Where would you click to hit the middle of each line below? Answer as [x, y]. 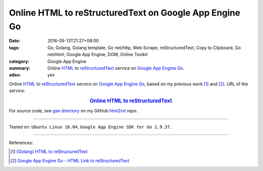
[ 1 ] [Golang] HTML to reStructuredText [49, 152]
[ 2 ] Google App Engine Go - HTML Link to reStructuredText [70, 160]
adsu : [15, 75]
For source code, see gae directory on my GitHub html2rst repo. [73, 111]
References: [21, 142]
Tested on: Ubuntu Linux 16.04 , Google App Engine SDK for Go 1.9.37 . [90, 127]
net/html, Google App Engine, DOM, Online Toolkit [98, 55]
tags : [14, 47]
